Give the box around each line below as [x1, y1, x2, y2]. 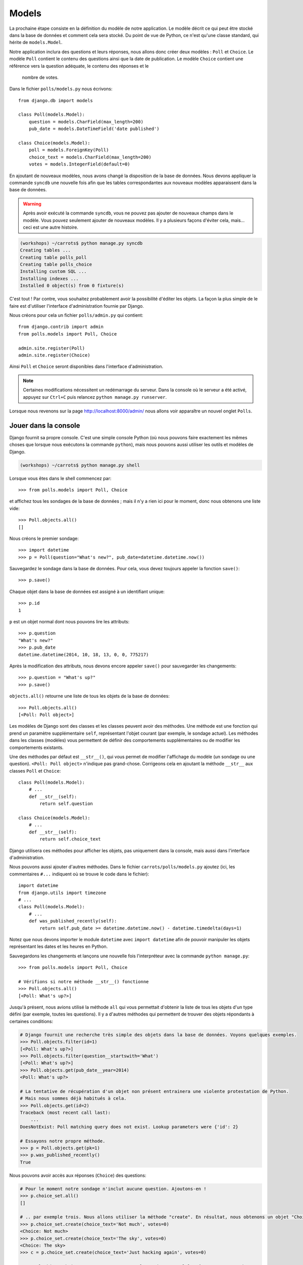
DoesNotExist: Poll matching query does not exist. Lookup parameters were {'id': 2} [20, 1124, 238, 1129]
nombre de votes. [22, 74, 59, 80]
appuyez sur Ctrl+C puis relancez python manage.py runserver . [23, 394, 167, 400]
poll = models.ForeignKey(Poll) [28, 147, 109, 153]
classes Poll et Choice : [9, 768, 61, 774]
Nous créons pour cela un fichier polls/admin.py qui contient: [9, 312, 143, 318]
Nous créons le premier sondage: [9, 535, 79, 541]
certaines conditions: [9, 1018, 53, 1024]
